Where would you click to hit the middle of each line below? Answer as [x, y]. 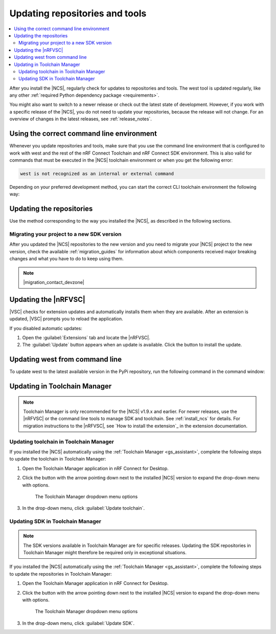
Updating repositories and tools [78, 13]
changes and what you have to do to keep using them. [66, 259]
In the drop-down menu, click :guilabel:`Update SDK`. [78, 623]
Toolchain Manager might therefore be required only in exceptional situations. [105, 553]
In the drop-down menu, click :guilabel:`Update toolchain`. [84, 508]
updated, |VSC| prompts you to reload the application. [66, 319]
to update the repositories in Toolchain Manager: [61, 574]
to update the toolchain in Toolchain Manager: [58, 459]
